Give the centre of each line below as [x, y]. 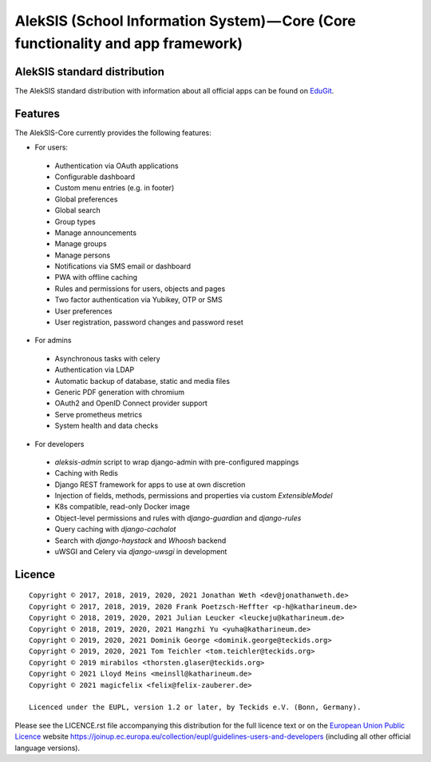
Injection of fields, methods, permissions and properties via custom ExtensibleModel [194, 496]
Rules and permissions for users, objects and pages [140, 289]
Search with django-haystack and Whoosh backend [140, 541]
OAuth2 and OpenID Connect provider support [131, 403]
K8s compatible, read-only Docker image [123, 507]
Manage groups [81, 244]
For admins [53, 341]
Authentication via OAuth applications [117, 166]
